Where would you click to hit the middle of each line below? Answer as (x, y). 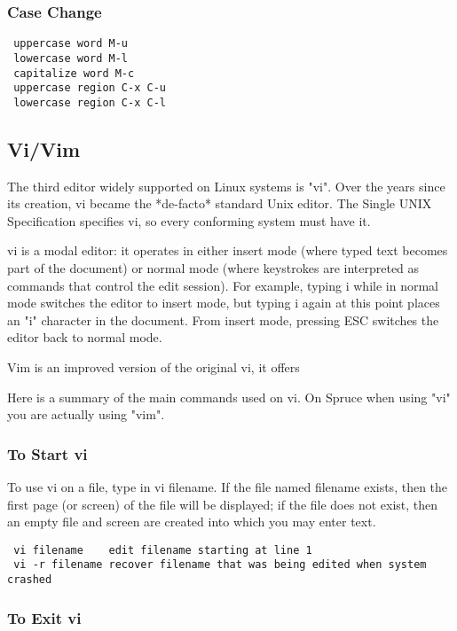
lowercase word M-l (71, 58)
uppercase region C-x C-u (90, 88)
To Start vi (47, 453)
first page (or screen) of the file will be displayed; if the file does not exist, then (223, 504)
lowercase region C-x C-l (90, 102)
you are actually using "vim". (86, 414)
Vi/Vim (44, 148)
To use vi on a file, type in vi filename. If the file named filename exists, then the (228, 487)
